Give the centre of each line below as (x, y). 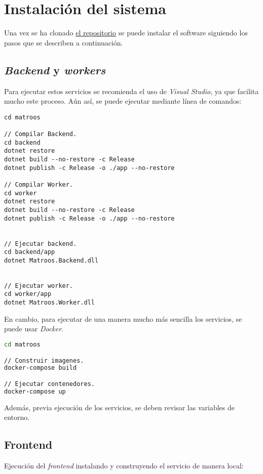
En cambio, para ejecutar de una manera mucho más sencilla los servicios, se (123, 318)
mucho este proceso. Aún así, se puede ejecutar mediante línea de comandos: (123, 101)
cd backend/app (30, 252)
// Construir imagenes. (44, 360)
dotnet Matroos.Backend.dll (51, 260)
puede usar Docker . (34, 329)
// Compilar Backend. (41, 134)
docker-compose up (35, 391)
